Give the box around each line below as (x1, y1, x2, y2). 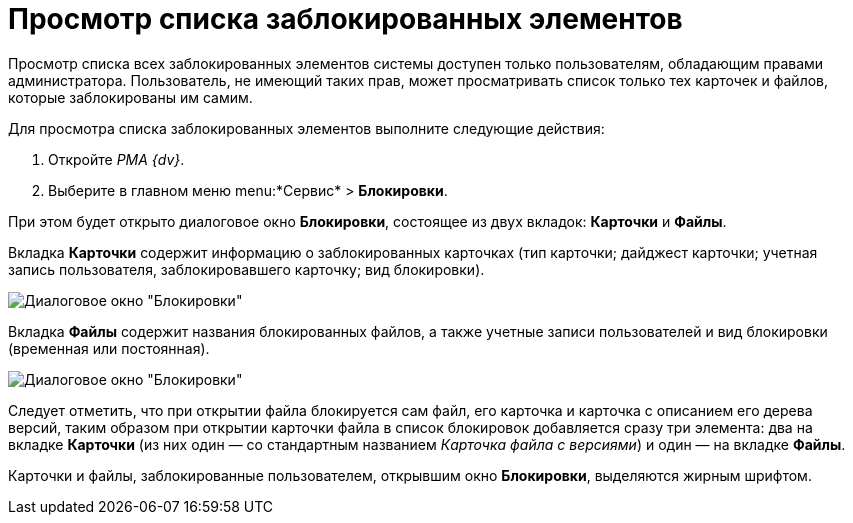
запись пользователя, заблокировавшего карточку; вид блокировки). (8, 260, 485, 278)
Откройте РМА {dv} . (48, 150, 185, 168)
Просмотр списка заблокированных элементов (8, 2, 683, 36)
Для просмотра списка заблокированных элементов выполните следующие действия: (8, 119, 605, 137)
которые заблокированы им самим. (8, 88, 253, 106)
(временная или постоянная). (8, 339, 210, 357)
